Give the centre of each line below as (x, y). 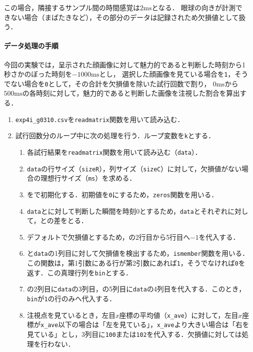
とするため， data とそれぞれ (183, 211)
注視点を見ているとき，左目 (71, 315)
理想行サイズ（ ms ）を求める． (88, 178)
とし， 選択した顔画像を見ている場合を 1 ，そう (174, 74)
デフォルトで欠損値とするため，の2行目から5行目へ (108, 237)
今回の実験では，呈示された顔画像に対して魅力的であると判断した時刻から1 (125, 64)
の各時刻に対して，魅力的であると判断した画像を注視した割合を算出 (131, 93)
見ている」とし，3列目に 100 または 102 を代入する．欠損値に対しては (134, 334)
